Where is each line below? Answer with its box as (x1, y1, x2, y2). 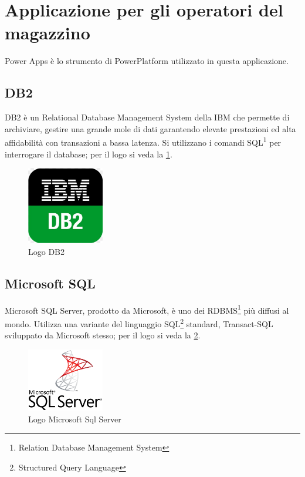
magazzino (5, 21, 90, 45)
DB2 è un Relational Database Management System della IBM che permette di (5, 111, 290, 123)
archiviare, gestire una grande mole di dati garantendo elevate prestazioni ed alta (5, 122, 296, 135)
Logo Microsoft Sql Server (28, 412, 121, 425)
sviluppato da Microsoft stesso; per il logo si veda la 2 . (5, 329, 201, 341)
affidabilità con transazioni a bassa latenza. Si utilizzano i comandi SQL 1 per (5, 135, 282, 148)
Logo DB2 (28, 245, 65, 257)
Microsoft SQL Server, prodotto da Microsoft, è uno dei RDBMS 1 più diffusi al (5, 302, 289, 316)
